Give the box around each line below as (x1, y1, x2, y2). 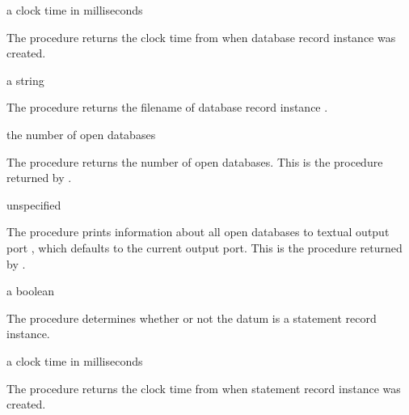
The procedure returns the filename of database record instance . (6, 99, 328, 116)
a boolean (6, 282, 55, 299)
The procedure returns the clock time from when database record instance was (6, 28, 396, 45)
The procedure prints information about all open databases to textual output (6, 223, 390, 240)
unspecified (6, 196, 61, 213)
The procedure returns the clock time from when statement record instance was (6, 379, 401, 396)
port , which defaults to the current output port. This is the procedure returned (6, 239, 403, 256)
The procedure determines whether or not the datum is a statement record (6, 309, 377, 326)
